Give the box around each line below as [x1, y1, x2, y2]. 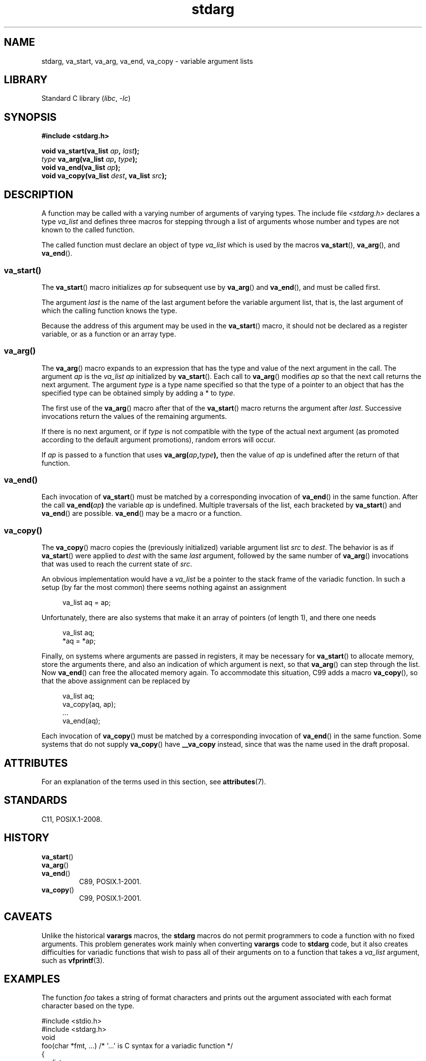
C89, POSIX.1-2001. [79, 877, 142, 886]
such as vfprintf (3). [41, 956, 105, 965]
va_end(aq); [62, 717, 101, 725]
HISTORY [4, 832, 50, 844]
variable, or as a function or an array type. [41, 329, 176, 338]
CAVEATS [4, 910, 52, 923]
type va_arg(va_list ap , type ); [41, 155, 138, 164]
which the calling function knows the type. [41, 306, 177, 315]
